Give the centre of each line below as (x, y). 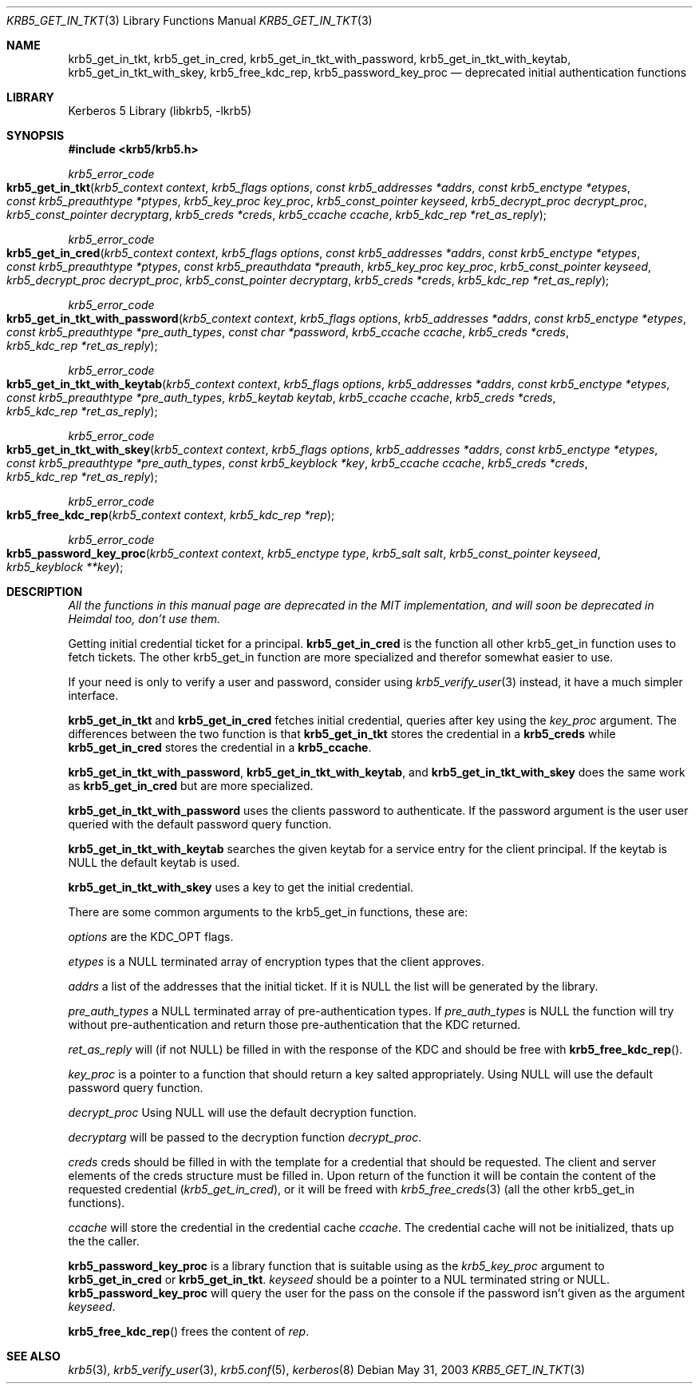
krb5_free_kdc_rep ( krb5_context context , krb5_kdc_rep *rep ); (171, 515)
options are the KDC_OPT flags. (151, 937)
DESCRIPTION (45, 592)
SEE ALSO (34, 1356)
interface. (93, 695)
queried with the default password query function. (200, 824)
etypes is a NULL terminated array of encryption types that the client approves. (276, 961)
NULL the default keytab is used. (154, 862)
